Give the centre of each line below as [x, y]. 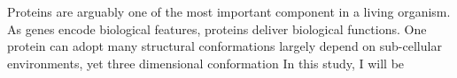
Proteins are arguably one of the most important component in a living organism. [229, 11]
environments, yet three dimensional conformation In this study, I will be [206, 63]
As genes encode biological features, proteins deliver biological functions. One [217, 28]
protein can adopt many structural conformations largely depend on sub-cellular [225, 46]
